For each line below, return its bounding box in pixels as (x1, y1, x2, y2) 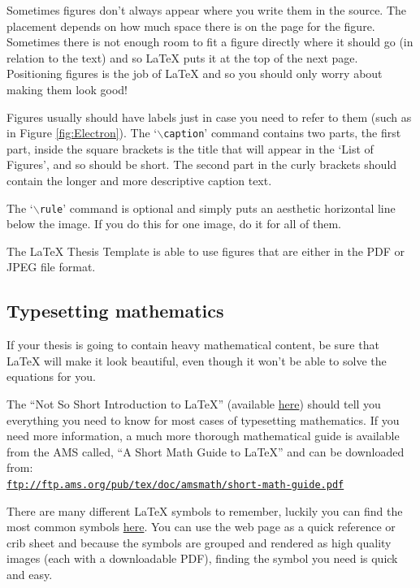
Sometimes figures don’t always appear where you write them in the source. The (6, 2, 407, 18)
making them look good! (6, 80, 128, 97)
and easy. (6, 566, 53, 583)
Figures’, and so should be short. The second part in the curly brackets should (6, 156, 397, 173)
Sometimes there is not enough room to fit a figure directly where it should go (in (6, 33, 414, 50)
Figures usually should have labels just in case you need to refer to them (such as (6, 108, 412, 125)
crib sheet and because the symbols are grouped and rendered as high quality (6, 534, 392, 551)
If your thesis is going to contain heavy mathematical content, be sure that (6, 336, 379, 353)
